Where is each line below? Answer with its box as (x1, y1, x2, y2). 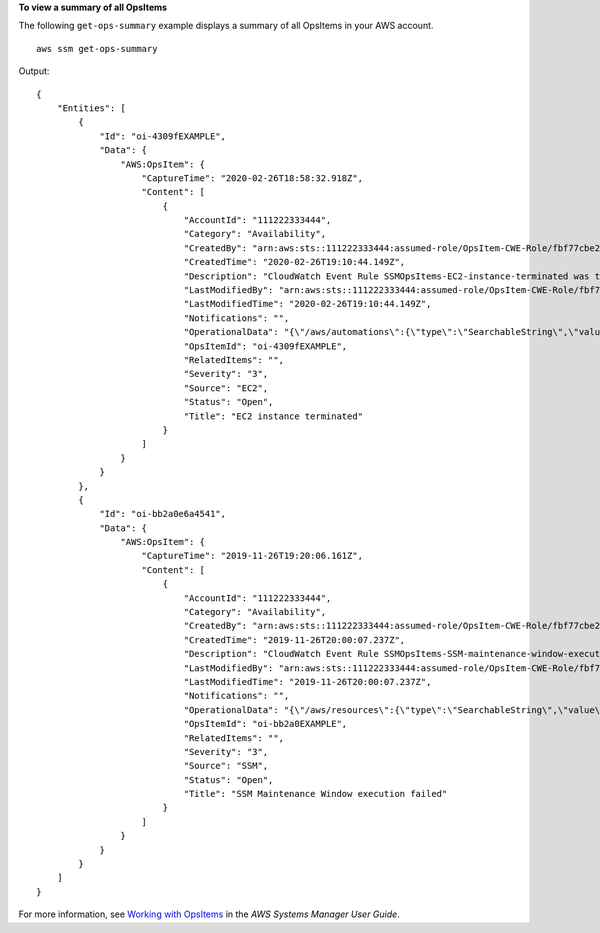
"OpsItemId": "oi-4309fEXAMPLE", (183, 340, 348, 352)
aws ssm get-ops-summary (36, 43, 158, 54)
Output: (18, 65, 50, 77)
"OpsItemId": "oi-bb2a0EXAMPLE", (183, 718, 348, 730)
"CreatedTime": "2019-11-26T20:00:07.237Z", (183, 634, 406, 645)
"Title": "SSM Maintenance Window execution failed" (183, 788, 448, 800)
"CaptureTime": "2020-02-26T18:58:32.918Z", (141, 172, 364, 184)
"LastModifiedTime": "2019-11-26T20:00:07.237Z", (183, 676, 432, 687)
